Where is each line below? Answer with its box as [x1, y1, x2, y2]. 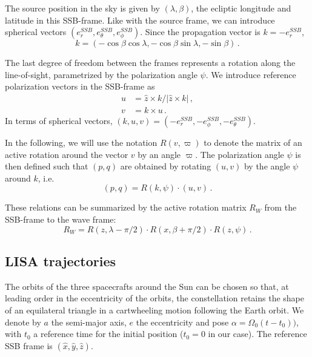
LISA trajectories [5, 251, 116, 270]
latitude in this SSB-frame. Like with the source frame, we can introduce [5, 13, 275, 26]
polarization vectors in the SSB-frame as [5, 80, 155, 93]
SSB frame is [5, 339, 53, 352]
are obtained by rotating [120, 160, 211, 172]
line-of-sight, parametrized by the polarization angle [5, 68, 197, 80]
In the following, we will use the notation [5, 136, 158, 149]
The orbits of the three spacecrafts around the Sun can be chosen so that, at [5, 280, 289, 292]
